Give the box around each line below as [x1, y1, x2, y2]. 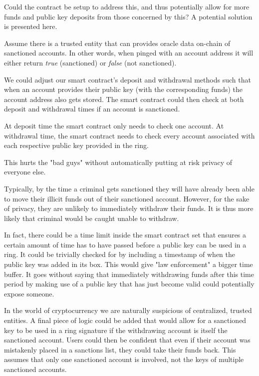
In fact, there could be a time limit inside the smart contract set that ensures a [4, 229, 247, 240]
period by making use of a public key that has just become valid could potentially [4, 278, 255, 289]
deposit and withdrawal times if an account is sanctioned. [4, 103, 180, 114]
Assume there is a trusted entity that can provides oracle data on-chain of [4, 37, 231, 48]
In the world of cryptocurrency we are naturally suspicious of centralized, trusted [4, 305, 252, 315]
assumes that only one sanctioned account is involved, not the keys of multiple [4, 354, 244, 364]
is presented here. [4, 21, 57, 31]
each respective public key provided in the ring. [4, 140, 149, 150]
